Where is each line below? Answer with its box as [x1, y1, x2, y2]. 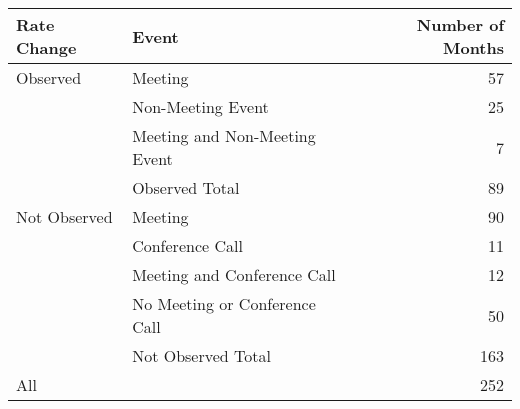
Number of [416, 13, 504, 36]
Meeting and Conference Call [132, 263, 336, 286]
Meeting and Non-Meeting [132, 124, 316, 147]
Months [442, 36, 504, 59]
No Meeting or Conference [132, 292, 316, 315]
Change [16, 36, 77, 59]
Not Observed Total [132, 344, 271, 367]
